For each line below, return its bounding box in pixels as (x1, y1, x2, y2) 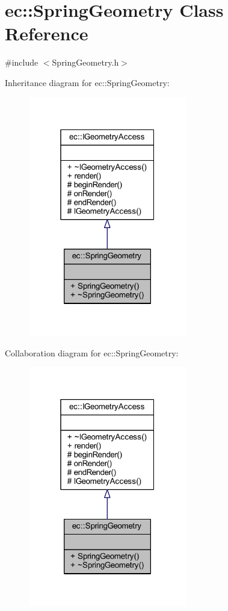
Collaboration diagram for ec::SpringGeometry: (5, 346, 179, 359)
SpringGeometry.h (52, 56, 119, 69)
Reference (5, 21, 88, 46)
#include (5, 56, 39, 69)
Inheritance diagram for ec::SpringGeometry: (5, 76, 170, 88)
